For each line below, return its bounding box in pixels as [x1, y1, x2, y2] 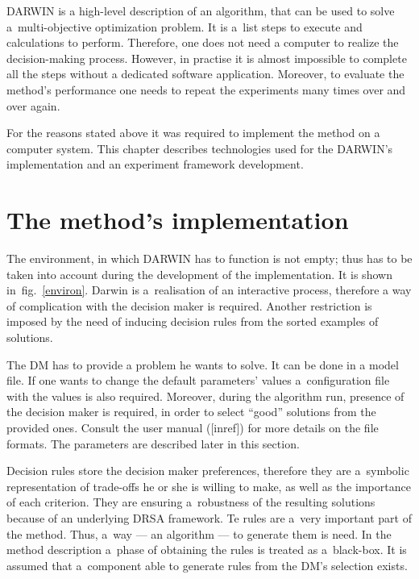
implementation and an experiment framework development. [6, 156, 304, 173]
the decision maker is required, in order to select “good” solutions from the [6, 403, 376, 420]
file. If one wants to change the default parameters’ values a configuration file [6, 372, 390, 389]
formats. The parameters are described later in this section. [6, 435, 300, 452]
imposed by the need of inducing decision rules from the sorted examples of [6, 313, 379, 330]
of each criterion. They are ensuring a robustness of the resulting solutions [6, 494, 375, 510]
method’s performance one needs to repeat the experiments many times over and [6, 81, 406, 98]
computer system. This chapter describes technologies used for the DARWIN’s [6, 140, 393, 156]
